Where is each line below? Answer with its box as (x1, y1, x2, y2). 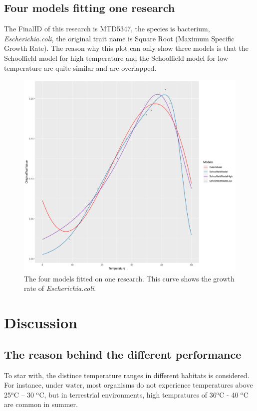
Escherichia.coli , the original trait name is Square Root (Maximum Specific (4, 33, 235, 43)
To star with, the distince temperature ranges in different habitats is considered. (4, 370, 250, 380)
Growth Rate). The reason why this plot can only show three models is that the (4, 43, 249, 53)
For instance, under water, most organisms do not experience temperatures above (4, 380, 253, 390)
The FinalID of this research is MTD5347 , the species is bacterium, (4, 23, 210, 34)
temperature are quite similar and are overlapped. (4, 62, 157, 73)
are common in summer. (4, 399, 78, 410)
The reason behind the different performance (4, 346, 242, 362)
